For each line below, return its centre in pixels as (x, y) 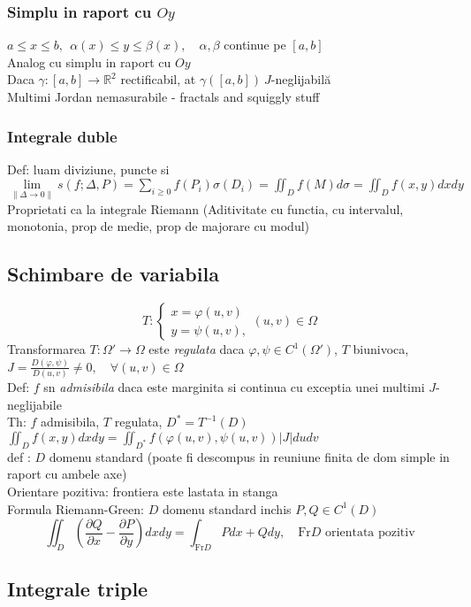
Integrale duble (62, 136)
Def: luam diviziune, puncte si (88, 169)
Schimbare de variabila (113, 274)
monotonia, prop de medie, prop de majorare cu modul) (159, 226)
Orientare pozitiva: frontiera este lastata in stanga (143, 491)
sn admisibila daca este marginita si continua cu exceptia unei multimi (234, 387)
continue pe (255, 45)
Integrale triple (78, 589)
